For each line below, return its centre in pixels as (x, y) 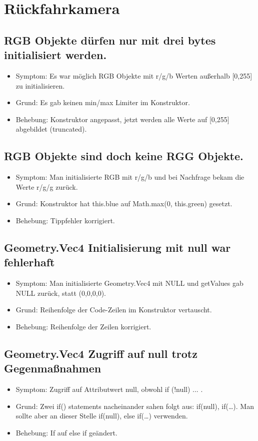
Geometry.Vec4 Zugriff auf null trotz (101, 353)
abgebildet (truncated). (51, 129)
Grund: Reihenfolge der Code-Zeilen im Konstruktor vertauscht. (114, 310)
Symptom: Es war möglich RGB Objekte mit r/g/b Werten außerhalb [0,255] (134, 75)
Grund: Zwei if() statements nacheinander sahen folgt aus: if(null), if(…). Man (135, 406)
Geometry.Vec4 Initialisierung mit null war (117, 247)
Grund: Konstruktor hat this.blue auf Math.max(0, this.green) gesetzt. (124, 203)
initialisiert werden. (55, 55)
